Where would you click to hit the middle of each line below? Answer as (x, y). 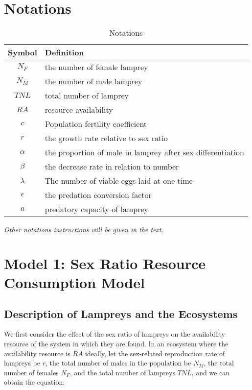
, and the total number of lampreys (122, 372)
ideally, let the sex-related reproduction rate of (155, 353)
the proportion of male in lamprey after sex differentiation (144, 152)
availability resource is (37, 353)
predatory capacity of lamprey (97, 209)
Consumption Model (74, 282)
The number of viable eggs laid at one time (119, 181)
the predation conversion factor (98, 195)
